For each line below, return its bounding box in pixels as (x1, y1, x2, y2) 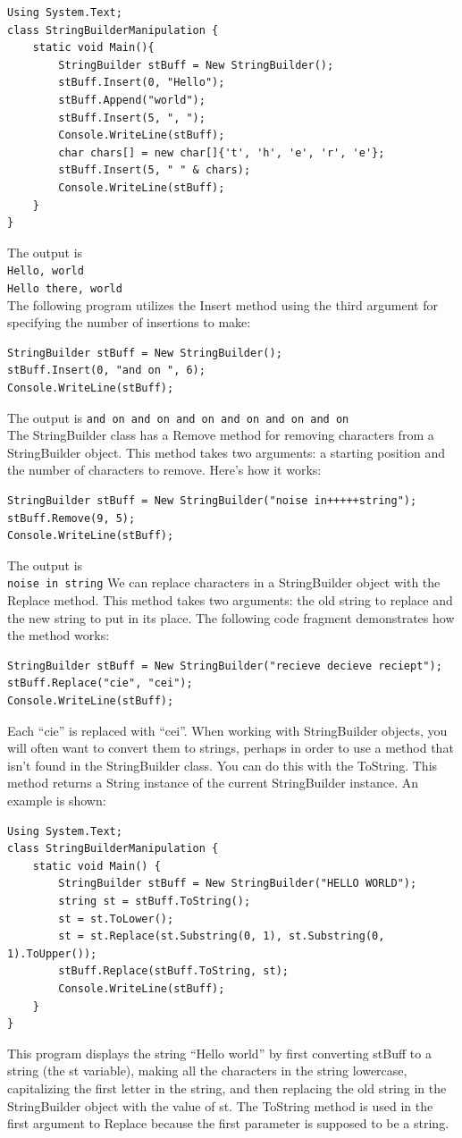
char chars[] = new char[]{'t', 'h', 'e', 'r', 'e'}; (58, 146, 385, 159)
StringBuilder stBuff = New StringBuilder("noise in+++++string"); (7, 494, 417, 508)
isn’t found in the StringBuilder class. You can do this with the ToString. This (7, 755, 438, 774)
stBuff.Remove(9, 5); (7, 511, 136, 525)
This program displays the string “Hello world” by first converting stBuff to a (7, 1043, 432, 1062)
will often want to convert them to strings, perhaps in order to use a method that (7, 738, 454, 757)
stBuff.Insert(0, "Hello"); (58, 76, 225, 89)
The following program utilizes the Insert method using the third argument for (7, 295, 438, 314)
